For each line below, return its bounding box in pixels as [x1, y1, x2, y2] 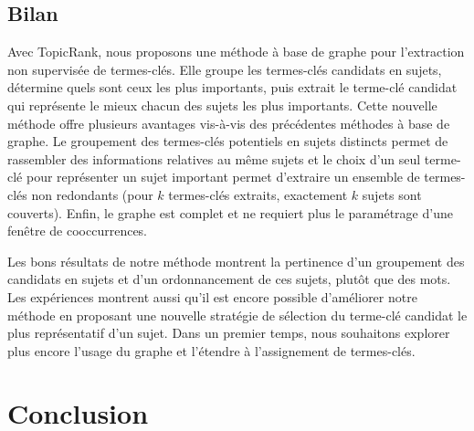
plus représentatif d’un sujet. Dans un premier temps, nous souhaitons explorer [7, 323, 450, 342]
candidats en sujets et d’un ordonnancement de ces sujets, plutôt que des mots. [7, 269, 451, 289]
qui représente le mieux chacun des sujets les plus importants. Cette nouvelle [7, 95, 437, 114]
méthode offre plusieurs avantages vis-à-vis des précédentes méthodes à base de [7, 113, 450, 132]
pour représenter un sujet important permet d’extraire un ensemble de [26, 167, 420, 186]
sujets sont [362, 184, 422, 204]
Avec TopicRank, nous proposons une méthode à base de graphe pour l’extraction [7, 42, 465, 61]
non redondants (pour [31, 184, 153, 204]
